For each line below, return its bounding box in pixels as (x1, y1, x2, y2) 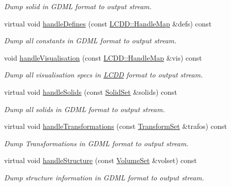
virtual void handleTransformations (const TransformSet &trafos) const (4, 121, 227, 131)
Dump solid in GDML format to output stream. (4, 1, 152, 11)
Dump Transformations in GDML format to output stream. (4, 138, 189, 148)
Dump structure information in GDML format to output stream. (4, 172, 205, 182)
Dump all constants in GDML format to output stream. (4, 35, 177, 46)
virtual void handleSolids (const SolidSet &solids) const (4, 86, 178, 97)
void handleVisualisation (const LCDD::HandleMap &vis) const (4, 52, 202, 63)
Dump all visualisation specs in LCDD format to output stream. (4, 69, 203, 80)
